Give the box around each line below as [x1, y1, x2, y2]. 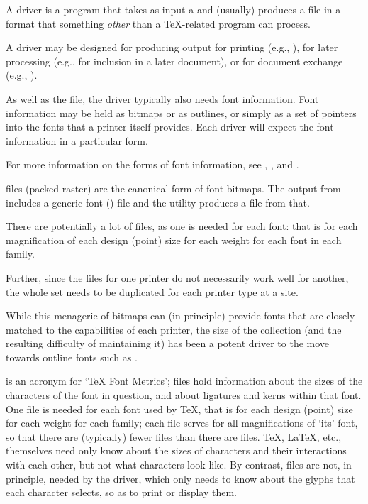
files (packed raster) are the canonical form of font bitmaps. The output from [6, 180, 341, 195]
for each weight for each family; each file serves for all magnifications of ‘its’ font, [6, 415, 358, 430]
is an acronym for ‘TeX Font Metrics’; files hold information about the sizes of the [6, 373, 363, 388]
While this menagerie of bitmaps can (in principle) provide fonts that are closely [6, 308, 355, 323]
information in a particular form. [6, 133, 148, 148]
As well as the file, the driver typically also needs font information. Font [6, 91, 319, 106]
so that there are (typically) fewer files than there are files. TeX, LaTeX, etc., [6, 429, 342, 444]
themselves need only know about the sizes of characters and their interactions [6, 443, 347, 458]
